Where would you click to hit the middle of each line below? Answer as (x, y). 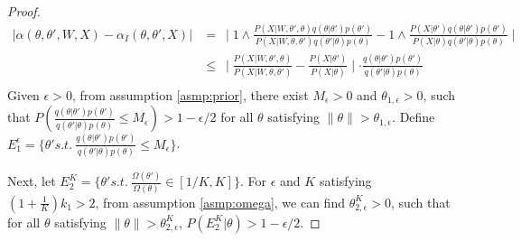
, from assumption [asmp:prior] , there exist (190, 94)
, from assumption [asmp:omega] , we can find (220, 202)
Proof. (24, 11)
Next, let (32, 181)
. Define (414, 117)
